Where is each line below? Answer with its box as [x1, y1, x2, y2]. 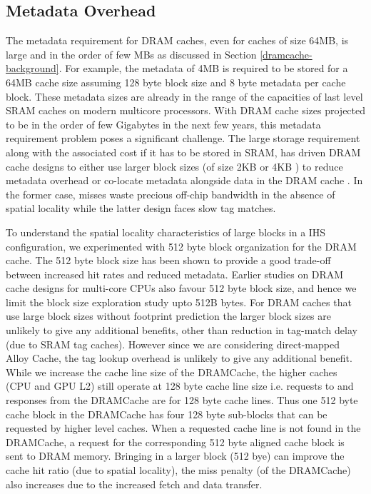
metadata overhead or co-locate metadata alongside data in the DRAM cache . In [6, 173, 363, 188]
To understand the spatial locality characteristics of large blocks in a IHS [6, 224, 326, 239]
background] [6, 61, 59, 76]
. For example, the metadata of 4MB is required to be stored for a [59, 61, 348, 76]
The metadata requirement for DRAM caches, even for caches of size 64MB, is [6, 33, 349, 48]
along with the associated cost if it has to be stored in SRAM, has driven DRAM [6, 144, 361, 159]
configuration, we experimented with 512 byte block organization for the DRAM [6, 238, 357, 253]
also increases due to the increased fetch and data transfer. [6, 476, 263, 491]
